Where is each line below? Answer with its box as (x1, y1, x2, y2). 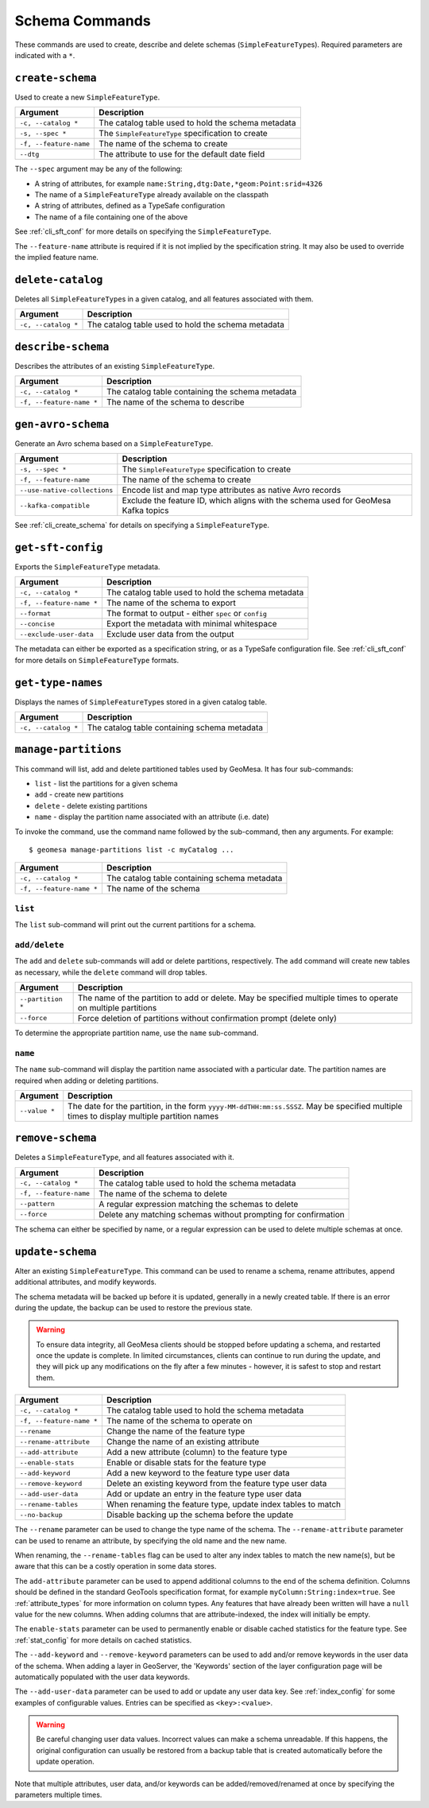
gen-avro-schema (14, 417, 110, 431)
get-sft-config (14, 541, 103, 554)
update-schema (14, 1245, 97, 1258)
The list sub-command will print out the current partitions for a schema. (14, 920, 257, 929)
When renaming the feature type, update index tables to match (106, 1499, 342, 1510)
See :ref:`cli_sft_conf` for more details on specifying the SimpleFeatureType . (14, 227, 272, 236)
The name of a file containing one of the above (34, 211, 188, 222)
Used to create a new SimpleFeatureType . (14, 92, 160, 102)
